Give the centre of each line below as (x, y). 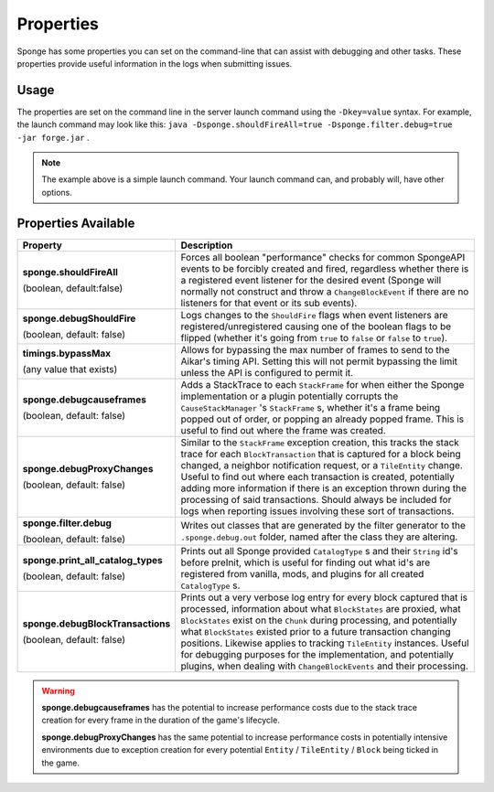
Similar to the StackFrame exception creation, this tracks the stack (320, 442)
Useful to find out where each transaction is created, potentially (317, 476)
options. (57, 192)
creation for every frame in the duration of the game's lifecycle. (161, 720)
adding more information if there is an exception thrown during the (323, 487)
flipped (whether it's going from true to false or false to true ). (314, 337)
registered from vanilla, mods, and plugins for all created (302, 573)
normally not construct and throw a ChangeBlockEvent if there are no (325, 291)
